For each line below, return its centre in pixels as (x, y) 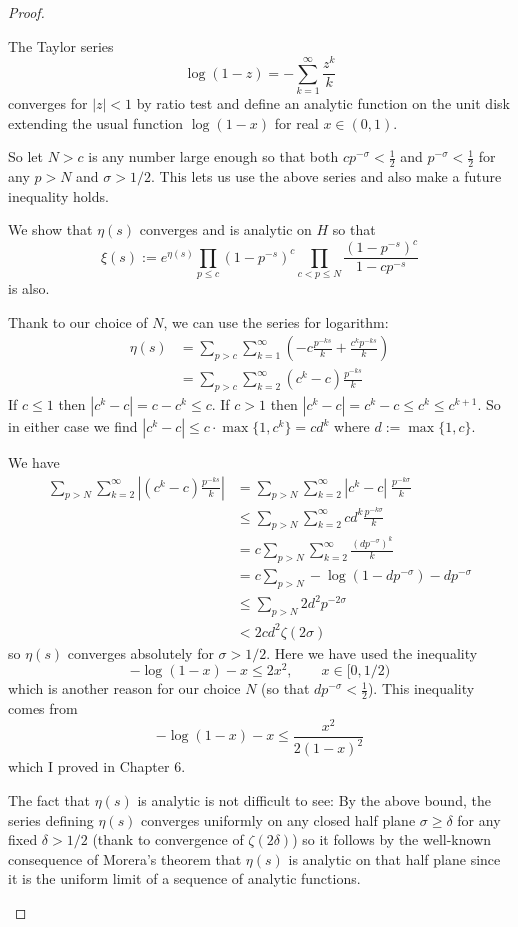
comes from (43, 708)
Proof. (26, 12)
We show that (50, 229)
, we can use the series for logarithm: (276, 321)
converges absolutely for (140, 652)
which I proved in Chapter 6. (97, 766)
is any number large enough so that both (213, 156)
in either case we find (73, 426)
